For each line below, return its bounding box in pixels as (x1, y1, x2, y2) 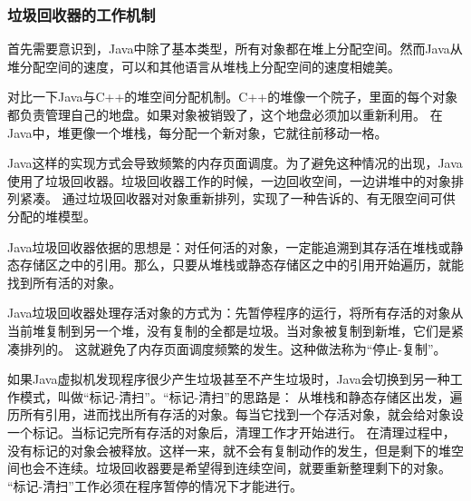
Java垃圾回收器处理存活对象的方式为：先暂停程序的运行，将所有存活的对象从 (7, 303, 464, 322)
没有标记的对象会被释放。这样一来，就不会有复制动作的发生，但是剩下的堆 (7, 440, 451, 459)
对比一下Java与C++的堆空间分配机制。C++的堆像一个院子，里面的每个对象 (7, 87, 458, 106)
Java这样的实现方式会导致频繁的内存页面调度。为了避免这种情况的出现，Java (7, 153, 463, 172)
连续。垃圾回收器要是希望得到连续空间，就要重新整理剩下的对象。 (57, 458, 451, 477)
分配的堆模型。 (7, 206, 96, 225)
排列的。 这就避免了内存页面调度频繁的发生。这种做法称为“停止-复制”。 (19, 339, 447, 358)
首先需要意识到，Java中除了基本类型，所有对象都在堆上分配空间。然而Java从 (7, 39, 463, 58)
